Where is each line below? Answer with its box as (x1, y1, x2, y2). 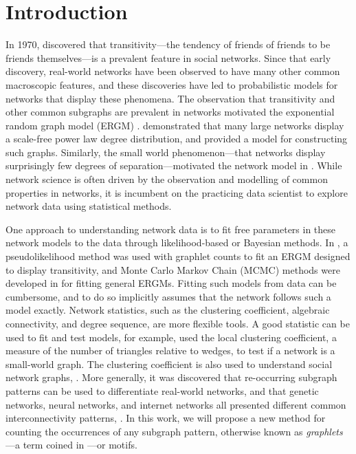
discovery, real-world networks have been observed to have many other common (5, 64, 340, 78)
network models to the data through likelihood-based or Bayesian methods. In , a (5, 235, 348, 250)
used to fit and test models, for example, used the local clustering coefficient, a (5, 329, 337, 344)
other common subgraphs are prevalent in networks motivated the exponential (5, 105, 335, 119)
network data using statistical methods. (5, 199, 172, 213)
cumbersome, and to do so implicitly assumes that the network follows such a (5, 289, 331, 303)
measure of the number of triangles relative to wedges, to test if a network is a (5, 343, 335, 358)
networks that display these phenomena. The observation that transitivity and (5, 91, 335, 105)
